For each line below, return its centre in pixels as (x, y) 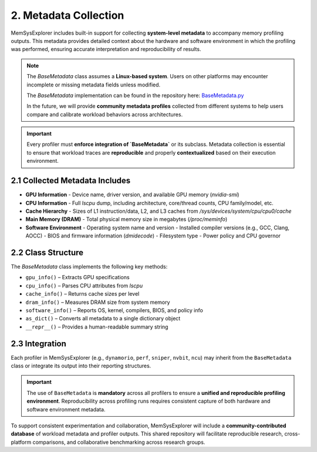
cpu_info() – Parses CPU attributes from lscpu (84, 286)
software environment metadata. (66, 409)
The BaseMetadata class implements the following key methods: (89, 267)
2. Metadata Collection (68, 15)
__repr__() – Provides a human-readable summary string (97, 327)
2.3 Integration (39, 344)
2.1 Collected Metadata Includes (71, 181)
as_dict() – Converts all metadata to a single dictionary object (103, 319)
